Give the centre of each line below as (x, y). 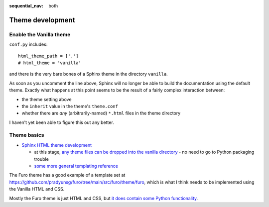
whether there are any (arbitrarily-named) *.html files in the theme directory (101, 113)
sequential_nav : (26, 6)
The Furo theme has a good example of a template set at (67, 175)
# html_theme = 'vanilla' (50, 63)
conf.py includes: (28, 44)
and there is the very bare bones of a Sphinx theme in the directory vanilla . (88, 74)
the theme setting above (47, 99)
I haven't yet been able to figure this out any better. (62, 122)
